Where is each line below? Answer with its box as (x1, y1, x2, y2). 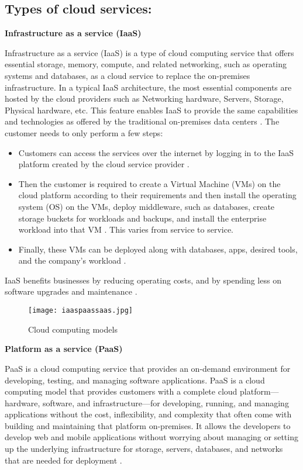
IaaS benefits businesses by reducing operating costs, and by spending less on (5, 274, 281, 286)
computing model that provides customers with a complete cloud (5, 385, 237, 398)
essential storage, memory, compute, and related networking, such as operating (5, 58, 287, 70)
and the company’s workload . (18, 254, 126, 267)
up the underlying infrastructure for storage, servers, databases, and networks (5, 443, 283, 455)
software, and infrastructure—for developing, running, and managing (43, 396, 289, 409)
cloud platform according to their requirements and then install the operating (18, 189, 297, 201)
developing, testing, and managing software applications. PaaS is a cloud (5, 374, 265, 386)
